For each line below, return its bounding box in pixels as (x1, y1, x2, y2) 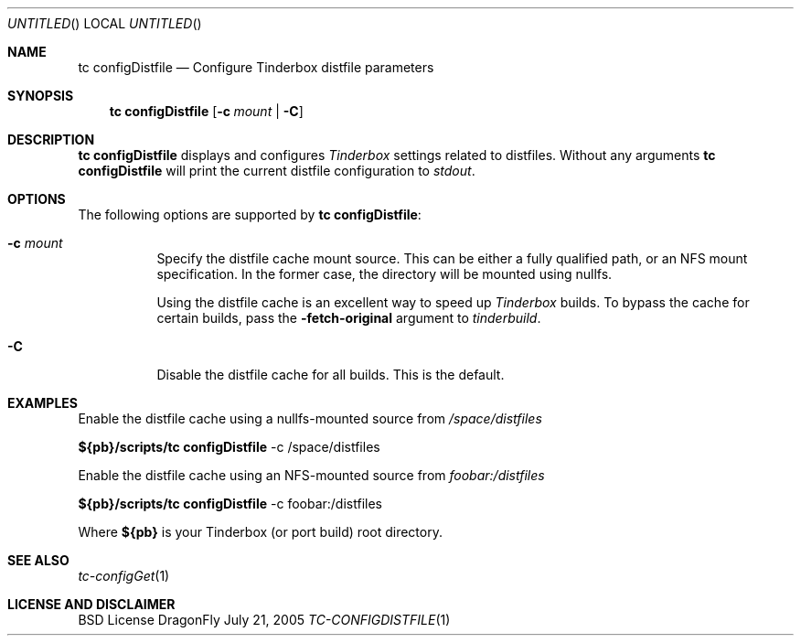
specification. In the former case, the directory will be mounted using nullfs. (156, 266, 613, 282)
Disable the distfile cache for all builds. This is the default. (156, 367, 505, 382)
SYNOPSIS (7, 88, 74, 103)
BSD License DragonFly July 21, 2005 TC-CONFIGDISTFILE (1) (78, 612, 451, 627)
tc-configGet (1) (78, 568, 170, 584)
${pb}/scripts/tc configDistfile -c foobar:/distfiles (78, 496, 382, 511)
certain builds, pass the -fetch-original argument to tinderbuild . (156, 310, 541, 326)
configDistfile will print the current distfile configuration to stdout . (78, 163, 475, 178)
